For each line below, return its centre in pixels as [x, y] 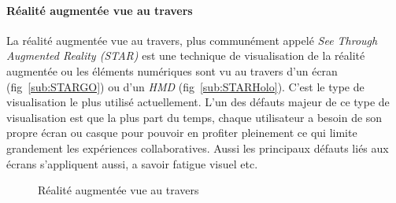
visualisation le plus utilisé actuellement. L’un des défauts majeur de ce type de [198, 102]
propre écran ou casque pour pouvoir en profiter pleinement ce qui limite [182, 133]
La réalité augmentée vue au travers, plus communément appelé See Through [192, 40]
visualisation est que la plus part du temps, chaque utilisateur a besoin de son [194, 117]
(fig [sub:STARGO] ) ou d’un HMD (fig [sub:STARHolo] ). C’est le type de [185, 86]
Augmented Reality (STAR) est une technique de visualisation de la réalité [186, 55]
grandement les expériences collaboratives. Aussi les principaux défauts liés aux [198, 148]
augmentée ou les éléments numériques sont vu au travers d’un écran [172, 70]
